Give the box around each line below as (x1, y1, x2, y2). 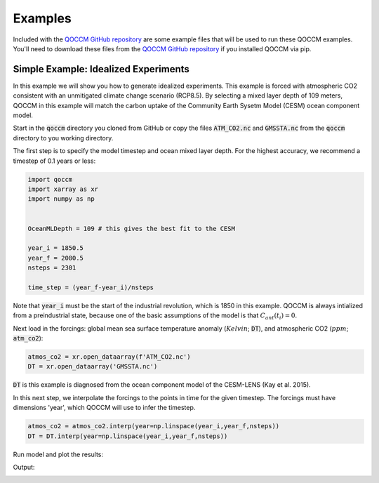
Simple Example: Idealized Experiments (13, 63, 189, 75)
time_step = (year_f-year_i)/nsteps (27, 283, 154, 291)
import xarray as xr (27, 185, 98, 193)
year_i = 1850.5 (27, 244, 84, 252)
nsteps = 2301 (27, 264, 77, 272)
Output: (13, 463, 35, 471)
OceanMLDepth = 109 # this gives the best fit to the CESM (27, 225, 235, 232)
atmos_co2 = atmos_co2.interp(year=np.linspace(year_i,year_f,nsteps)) (27, 422, 280, 430)
